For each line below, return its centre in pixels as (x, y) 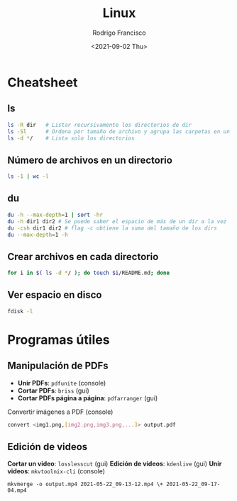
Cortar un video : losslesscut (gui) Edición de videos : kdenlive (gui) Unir (115, 464)
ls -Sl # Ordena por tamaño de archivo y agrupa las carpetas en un (119, 131)
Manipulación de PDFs (58, 366)
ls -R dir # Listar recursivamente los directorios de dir (100, 125)
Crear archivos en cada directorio (83, 257)
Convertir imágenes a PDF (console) (60, 412)
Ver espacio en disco (55, 295)
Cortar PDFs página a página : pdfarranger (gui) (88, 398)
